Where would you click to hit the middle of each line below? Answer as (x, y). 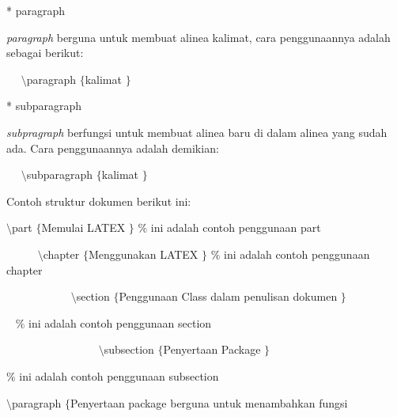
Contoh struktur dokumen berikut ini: (99, 201)
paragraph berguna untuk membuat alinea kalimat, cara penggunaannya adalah (198, 37)
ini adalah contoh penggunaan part (236, 227)
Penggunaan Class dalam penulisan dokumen (228, 296)
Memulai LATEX (83, 227)
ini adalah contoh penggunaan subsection (119, 375)
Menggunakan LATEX (143, 254)
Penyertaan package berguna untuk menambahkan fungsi (209, 402)
